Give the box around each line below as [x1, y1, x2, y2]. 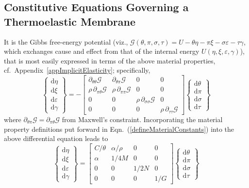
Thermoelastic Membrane [4, 14, 136, 29]
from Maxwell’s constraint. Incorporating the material [62, 114, 223, 124]
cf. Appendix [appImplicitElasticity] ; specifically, [4, 65, 150, 75]
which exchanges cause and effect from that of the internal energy [4, 46, 199, 56]
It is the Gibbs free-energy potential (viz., [4, 36, 128, 47]
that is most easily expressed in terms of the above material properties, [4, 55, 216, 65]
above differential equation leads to [4, 133, 108, 143]
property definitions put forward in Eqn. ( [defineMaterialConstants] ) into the [4, 124, 234, 134]
